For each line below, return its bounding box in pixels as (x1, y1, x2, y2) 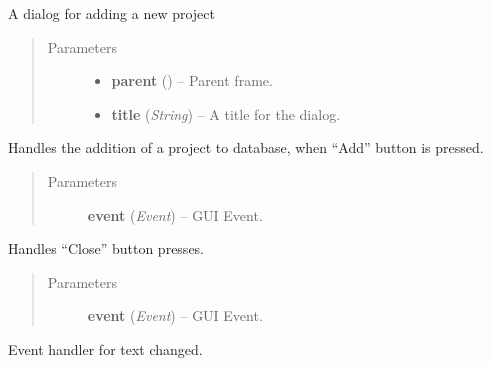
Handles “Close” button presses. (8, 238, 205, 259)
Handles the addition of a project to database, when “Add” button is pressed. (8, 137, 484, 158)
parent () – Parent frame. (111, 70, 273, 91)
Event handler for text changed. (8, 338, 203, 359)
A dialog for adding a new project (8, 3, 215, 23)
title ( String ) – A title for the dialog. (111, 103, 341, 124)
